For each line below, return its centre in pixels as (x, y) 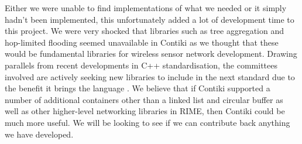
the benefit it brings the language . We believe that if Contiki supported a (138, 88)
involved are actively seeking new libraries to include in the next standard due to (150, 76)
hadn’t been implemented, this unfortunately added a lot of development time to (150, 19)
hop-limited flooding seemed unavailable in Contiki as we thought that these (142, 42)
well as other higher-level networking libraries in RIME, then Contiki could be (145, 111)
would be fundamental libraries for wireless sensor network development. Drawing (151, 54)
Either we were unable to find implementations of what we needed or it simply (146, 8)
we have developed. (39, 134)
